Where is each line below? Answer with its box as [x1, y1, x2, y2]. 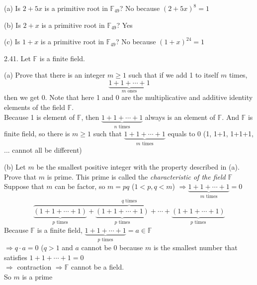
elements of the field [4, 102, 65, 112]
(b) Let [4, 162, 26, 172]
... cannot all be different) [4, 145, 82, 155]
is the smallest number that [153, 242, 238, 252]
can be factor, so [55, 181, 105, 191]
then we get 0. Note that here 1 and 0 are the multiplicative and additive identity [4, 92, 253, 102]
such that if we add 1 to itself [128, 70, 219, 80]
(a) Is [4, 3, 21, 13]
